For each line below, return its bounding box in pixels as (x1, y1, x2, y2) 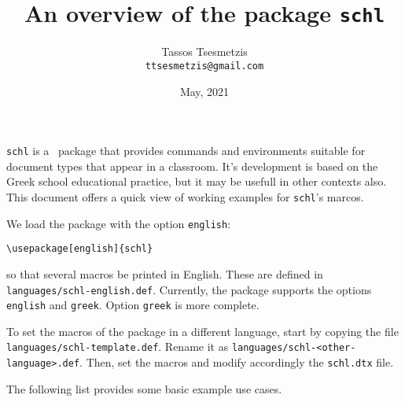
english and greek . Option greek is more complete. (6, 297, 260, 313)
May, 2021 (179, 83, 230, 99)
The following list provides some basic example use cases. (6, 380, 282, 396)
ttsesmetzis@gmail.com (145, 60, 264, 72)
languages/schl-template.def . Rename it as (6, 338, 229, 355)
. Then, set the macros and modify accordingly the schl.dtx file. (79, 354, 394, 371)
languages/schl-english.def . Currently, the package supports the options (6, 281, 372, 297)
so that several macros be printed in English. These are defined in (6, 265, 323, 282)
